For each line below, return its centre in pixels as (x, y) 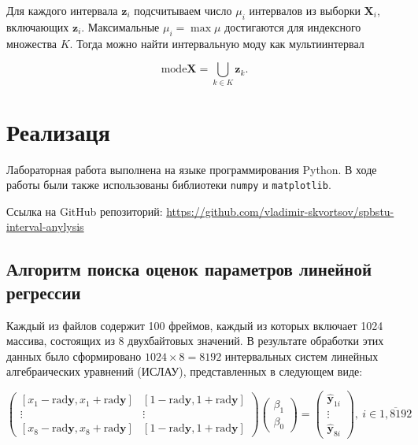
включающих (38, 26)
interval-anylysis (45, 226)
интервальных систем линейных (301, 356)
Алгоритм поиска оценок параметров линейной (189, 269)
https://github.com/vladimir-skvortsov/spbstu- (280, 211)
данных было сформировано (74, 356)
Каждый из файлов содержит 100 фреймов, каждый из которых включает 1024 (195, 325)
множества (32, 43)
